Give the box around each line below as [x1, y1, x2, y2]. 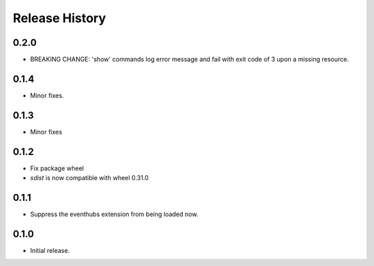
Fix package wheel [30, 163, 84, 172]
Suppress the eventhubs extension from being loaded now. [30, 210, 199, 218]
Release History [12, 10, 107, 26]
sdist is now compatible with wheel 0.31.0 [30, 174, 149, 182]
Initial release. [30, 246, 70, 254]
